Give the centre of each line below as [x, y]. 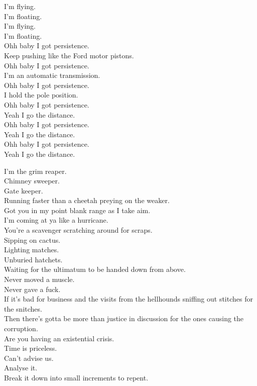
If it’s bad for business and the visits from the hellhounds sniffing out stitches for [128, 299]
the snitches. [23, 308]
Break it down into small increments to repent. [76, 377]
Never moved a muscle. [39, 279]
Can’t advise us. [29, 358]
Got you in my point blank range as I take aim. [77, 210]
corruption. [21, 328]
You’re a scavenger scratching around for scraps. [78, 230]
